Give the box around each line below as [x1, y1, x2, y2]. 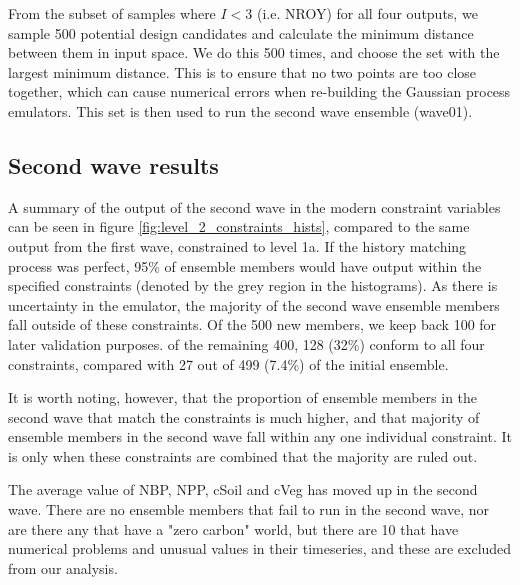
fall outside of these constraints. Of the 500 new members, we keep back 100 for [8, 314, 497, 335]
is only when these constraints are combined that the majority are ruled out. [8, 445, 478, 466]
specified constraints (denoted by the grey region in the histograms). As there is [8, 275, 498, 296]
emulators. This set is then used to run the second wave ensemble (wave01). [8, 100, 473, 121]
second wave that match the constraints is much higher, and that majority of [8, 406, 480, 427]
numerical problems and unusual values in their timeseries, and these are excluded [8, 538, 512, 559]
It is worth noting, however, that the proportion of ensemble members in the [8, 387, 478, 408]
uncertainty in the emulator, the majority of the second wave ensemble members [8, 294, 500, 315]
